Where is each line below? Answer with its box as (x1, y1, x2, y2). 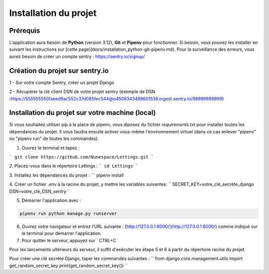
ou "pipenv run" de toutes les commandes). (9, 136, 99, 142)
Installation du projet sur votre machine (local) (9, 108, 156, 117)
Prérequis (9, 26, 40, 35)
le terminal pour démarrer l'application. (21, 230, 102, 236)
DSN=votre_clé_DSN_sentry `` (9, 188, 71, 194)
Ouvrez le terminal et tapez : (21, 145, 80, 151)
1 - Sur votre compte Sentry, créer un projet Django (9, 80, 115, 86)
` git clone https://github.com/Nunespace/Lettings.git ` (9, 154, 154, 160)
